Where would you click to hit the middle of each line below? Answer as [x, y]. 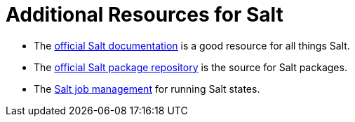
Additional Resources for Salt [145, 15]
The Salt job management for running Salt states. [147, 89]
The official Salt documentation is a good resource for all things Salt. [192, 45]
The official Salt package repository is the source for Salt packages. [190, 67]
